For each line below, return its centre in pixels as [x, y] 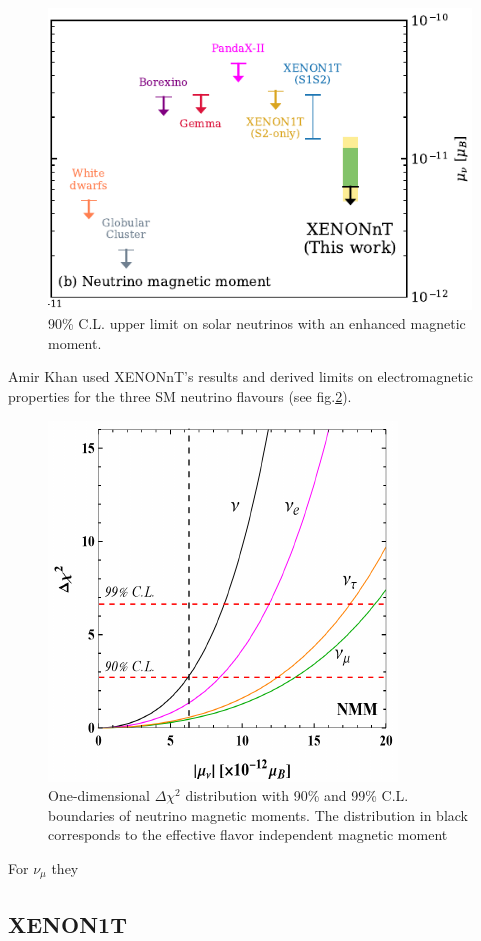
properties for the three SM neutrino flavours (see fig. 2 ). [180, 396]
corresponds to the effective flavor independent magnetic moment [248, 834]
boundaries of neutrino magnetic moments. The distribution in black [258, 814]
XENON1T [67, 923]
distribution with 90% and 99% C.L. [297, 795]
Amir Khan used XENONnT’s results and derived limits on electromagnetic [241, 376]
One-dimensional [99, 795]
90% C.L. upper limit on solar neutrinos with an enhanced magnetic [257, 323]
